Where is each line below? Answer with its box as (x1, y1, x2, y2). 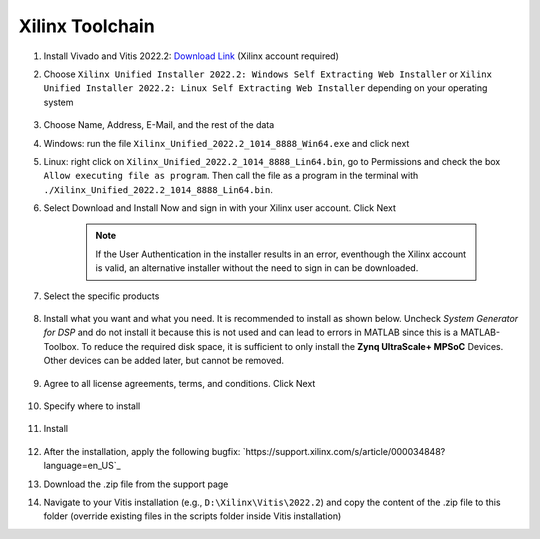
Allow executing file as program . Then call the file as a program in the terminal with (43, 170, 419, 182)
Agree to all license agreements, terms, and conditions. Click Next (43, 377, 316, 389)
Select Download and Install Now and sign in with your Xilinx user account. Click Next (43, 202, 397, 214)
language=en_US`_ (43, 460, 121, 472)
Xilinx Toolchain (18, 15, 155, 37)
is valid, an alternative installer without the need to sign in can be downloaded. (95, 262, 419, 274)
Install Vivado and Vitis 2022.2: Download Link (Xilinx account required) (43, 50, 340, 62)
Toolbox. (43, 340, 80, 352)
